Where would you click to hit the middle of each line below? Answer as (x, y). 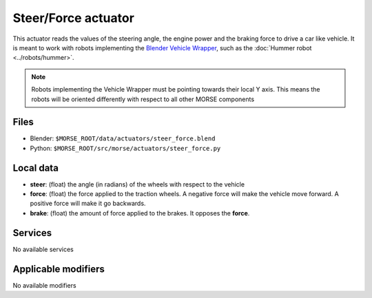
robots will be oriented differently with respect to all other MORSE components (143, 99)
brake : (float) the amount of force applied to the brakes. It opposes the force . (140, 213)
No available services (43, 249)
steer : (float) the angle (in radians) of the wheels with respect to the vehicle (137, 184)
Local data (35, 168)
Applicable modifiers (59, 269)
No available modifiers (44, 285)
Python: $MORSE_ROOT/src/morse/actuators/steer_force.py (125, 148)
